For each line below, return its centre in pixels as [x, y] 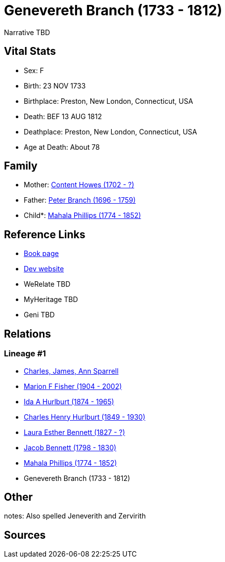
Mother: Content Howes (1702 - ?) [79, 185]
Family [21, 166]
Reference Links [45, 234]
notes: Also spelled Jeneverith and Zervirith [75, 516]
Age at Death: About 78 [62, 147]
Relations [28, 334]
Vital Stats [30, 51]
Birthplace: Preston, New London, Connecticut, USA [109, 101]
